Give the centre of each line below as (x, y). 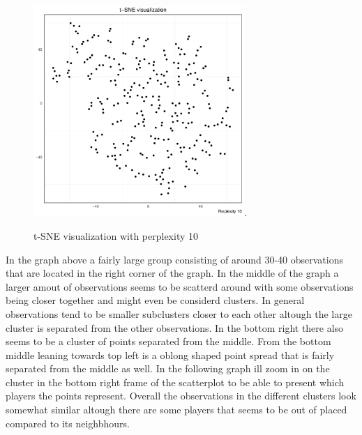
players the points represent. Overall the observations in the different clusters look (181, 396)
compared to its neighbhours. (68, 423)
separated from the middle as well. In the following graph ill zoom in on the (168, 368)
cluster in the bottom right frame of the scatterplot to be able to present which (175, 382)
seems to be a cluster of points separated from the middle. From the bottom (168, 341)
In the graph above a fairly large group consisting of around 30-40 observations (174, 259)
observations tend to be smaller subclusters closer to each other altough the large (179, 313)
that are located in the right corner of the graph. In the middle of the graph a (172, 273)
